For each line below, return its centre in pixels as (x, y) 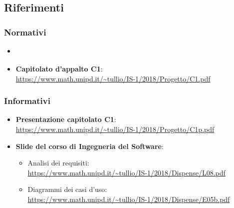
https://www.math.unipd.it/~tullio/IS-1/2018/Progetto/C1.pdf (113, 78)
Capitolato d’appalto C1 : (59, 68)
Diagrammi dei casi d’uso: (67, 189)
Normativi (25, 32)
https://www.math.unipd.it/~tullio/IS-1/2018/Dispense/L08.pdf (126, 172)
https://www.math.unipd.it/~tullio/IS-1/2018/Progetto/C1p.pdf (115, 129)
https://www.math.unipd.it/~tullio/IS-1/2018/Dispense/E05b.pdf (129, 199)
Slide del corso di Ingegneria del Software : (90, 146)
